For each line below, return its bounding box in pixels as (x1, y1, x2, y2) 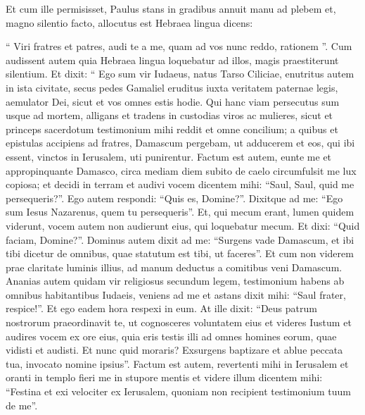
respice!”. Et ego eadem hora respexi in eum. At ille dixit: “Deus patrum (6, 301, 317, 316)
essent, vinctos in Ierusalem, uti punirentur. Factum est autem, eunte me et (6, 149, 332, 163)
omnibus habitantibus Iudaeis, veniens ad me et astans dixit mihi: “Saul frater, (6, 287, 346, 302)
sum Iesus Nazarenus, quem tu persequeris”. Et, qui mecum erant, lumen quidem (6, 204, 354, 219)
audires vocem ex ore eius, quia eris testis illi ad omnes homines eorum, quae (6, 328, 337, 343)
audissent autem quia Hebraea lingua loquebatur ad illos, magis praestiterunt (6, 52, 339, 67)
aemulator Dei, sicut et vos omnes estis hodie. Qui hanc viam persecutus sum (6, 94, 340, 109)
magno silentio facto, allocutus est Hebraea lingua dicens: (6, 15, 253, 30)
